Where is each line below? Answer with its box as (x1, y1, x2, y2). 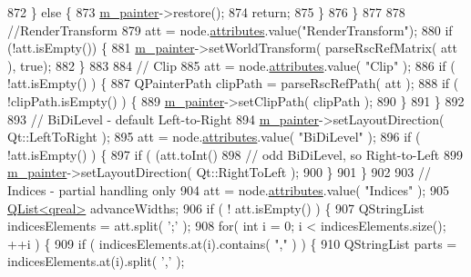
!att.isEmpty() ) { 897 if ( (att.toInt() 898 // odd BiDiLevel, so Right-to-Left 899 (7, 144, 463, 163)
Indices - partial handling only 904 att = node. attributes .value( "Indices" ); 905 (7, 180, 449, 199)
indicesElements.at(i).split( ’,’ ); (7, 252, 185, 271)
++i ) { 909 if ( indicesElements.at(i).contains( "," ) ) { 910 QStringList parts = (7, 233, 457, 252)
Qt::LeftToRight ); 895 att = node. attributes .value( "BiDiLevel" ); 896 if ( (7, 127, 421, 146)
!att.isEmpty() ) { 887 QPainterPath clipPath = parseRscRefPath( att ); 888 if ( (7, 74, 459, 93)
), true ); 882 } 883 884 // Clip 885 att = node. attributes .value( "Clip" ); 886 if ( (7, 55, 456, 74)
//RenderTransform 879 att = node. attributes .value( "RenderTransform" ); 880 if (7, 20, 453, 39)
